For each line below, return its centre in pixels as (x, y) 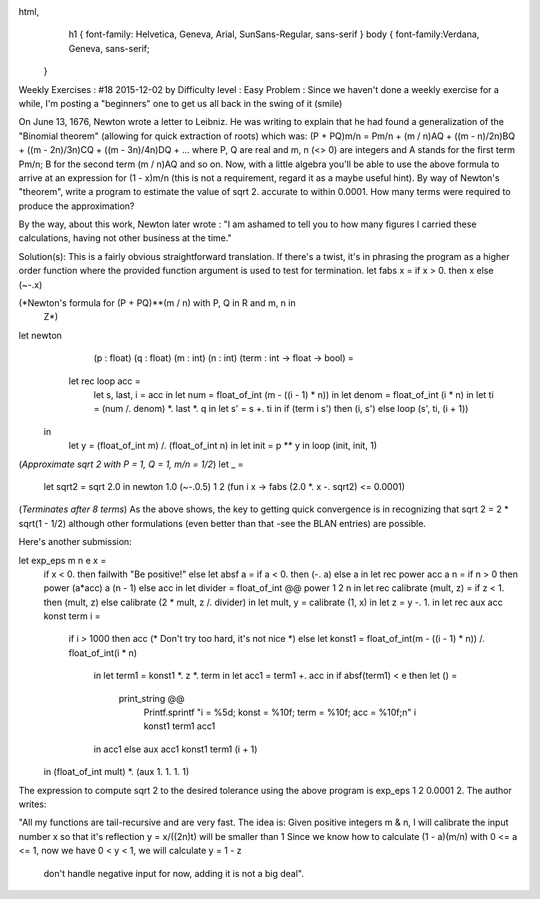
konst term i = (72, 616)
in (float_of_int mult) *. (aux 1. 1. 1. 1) (116, 772)
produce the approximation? (76, 206)
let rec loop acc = (104, 381)
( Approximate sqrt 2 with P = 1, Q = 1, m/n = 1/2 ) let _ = (131, 464)
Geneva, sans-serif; (109, 48)
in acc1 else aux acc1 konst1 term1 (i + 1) (175, 749)
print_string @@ (151, 698)
